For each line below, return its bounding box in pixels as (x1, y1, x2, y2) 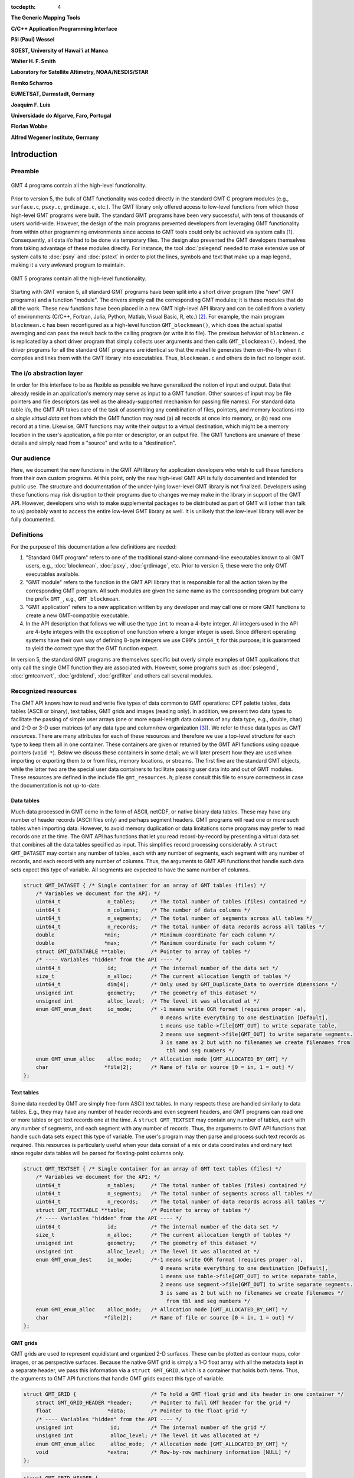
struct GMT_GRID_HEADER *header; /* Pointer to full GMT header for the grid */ (35, 1399, 291, 1406)
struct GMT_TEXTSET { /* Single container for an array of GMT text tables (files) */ (23, 1165, 282, 1172)
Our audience (11, 454, 51, 462)
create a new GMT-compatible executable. (25, 612, 130, 619)
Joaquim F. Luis (11, 101, 51, 108)
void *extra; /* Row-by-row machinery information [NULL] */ (35, 1449, 291, 1456)
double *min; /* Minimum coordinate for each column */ (35, 931, 276, 938)
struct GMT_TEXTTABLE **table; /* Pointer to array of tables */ (35, 1207, 251, 1213)
